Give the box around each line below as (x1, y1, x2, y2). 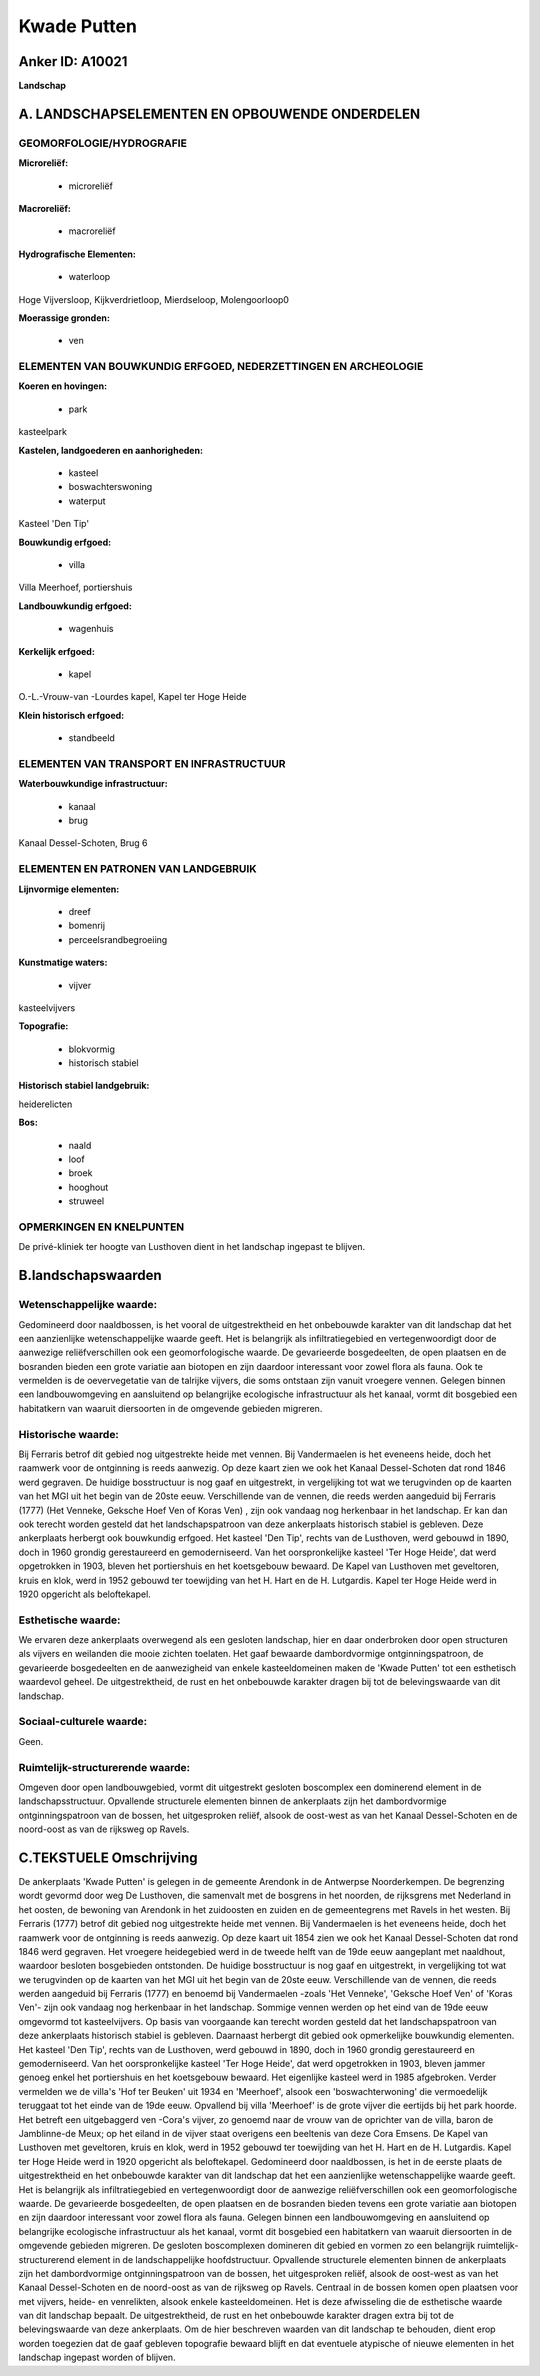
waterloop (68, 271, 111, 283)
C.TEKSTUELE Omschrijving (18, 1849, 199, 1866)
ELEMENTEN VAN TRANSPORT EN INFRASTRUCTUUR (18, 756, 286, 770)
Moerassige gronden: (18, 311, 110, 324)
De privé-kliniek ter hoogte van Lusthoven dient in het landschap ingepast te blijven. (18, 1241, 365, 1253)
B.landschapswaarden (18, 1267, 162, 1284)
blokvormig (68, 1043, 115, 1055)
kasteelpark (18, 426, 67, 438)
